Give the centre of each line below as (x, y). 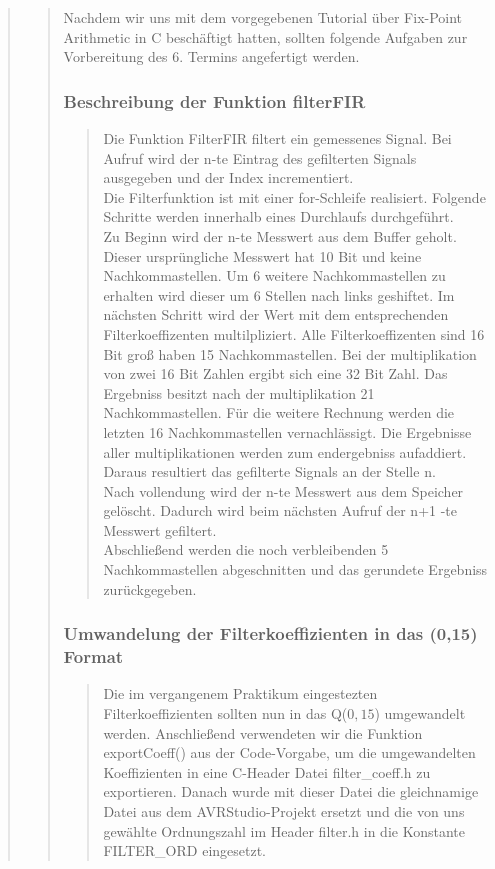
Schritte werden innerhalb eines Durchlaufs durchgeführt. (278, 216)
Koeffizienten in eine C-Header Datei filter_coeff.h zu (267, 771)
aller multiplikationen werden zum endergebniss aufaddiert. (285, 451)
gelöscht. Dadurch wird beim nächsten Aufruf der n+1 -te (280, 510)
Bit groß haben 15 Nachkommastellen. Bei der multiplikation (290, 353)
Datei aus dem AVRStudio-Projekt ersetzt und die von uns (284, 810)
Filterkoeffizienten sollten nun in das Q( (225, 712)
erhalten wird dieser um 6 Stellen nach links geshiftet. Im (279, 294)
